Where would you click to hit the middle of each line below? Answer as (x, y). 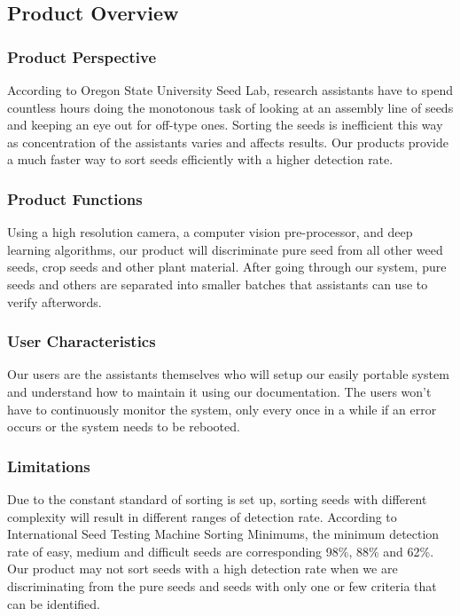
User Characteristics (82, 341)
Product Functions (75, 198)
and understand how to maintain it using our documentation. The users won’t (219, 391)
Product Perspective (82, 56)
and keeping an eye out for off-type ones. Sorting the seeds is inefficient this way (225, 125)
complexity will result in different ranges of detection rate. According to (202, 516)
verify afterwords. (55, 301)
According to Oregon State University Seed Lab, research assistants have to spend (230, 90)
